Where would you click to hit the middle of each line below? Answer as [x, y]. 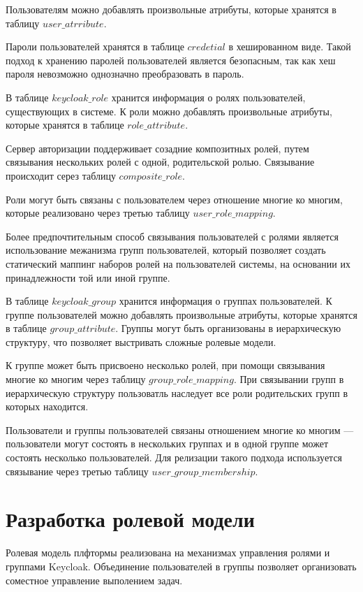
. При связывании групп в [289, 379]
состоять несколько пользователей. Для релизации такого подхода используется [174, 457]
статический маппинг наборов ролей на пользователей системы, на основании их [178, 263]
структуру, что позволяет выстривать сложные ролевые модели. [141, 341]
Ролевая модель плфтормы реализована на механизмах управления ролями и [168, 553]
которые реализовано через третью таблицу [98, 213]
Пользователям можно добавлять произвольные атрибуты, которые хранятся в [171, 9]
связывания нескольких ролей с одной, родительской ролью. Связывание [160, 162]
